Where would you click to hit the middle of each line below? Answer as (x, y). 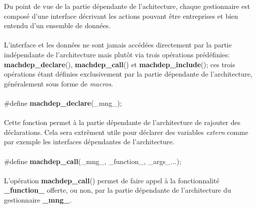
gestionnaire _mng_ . (38, 199)
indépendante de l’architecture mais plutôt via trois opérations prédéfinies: (117, 54)
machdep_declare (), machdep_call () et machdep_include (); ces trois (120, 64)
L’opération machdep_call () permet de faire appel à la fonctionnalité (112, 180)
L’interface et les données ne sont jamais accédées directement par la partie (118, 45)
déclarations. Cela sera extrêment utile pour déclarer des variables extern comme (126, 132)
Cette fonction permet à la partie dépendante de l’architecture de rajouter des (122, 122)
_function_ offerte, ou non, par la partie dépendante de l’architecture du (118, 190)
